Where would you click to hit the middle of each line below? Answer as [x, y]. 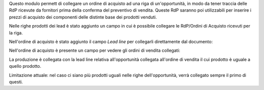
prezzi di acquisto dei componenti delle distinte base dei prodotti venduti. [83, 17]
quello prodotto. [25, 66]
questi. [16, 82]
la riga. [16, 33]
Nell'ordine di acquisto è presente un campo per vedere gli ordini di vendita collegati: [95, 50]
